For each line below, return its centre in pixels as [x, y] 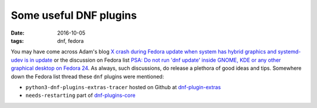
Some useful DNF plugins [74, 15]
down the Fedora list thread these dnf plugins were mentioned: [87, 76]
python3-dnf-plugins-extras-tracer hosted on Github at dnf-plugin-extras [123, 87]
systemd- [289, 52]
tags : [17, 41]
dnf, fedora [71, 41]
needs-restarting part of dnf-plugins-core [80, 95]
